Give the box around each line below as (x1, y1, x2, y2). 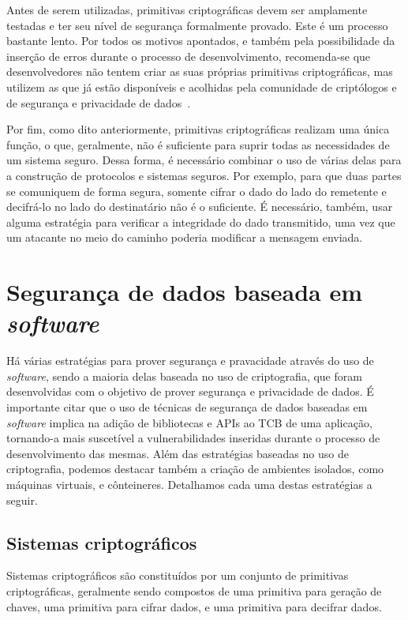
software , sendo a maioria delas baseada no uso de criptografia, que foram (6, 367, 362, 384)
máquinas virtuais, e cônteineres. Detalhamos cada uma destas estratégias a (6, 475, 372, 492)
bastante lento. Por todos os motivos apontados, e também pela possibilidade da (6, 32, 395, 49)
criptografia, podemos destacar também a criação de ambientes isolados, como (6, 460, 384, 477)
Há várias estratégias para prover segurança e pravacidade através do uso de (6, 352, 374, 369)
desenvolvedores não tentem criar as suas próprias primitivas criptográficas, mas (6, 63, 393, 80)
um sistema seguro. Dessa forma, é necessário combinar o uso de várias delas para (6, 152, 402, 168)
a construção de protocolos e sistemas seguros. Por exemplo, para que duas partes (6, 167, 402, 183)
